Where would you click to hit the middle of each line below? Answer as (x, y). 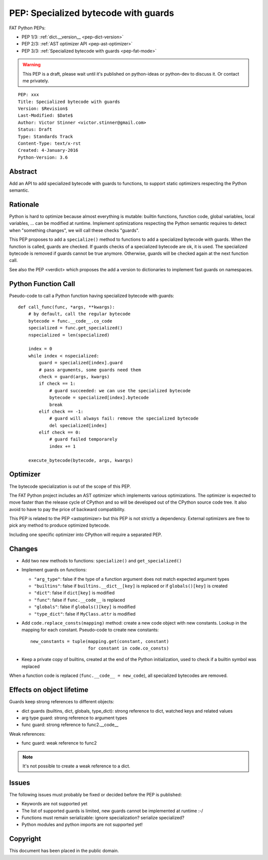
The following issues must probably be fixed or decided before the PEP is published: (96, 794)
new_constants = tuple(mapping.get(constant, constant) (100, 641)
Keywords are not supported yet (55, 804)
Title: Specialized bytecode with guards (69, 102)
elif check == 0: (60, 432)
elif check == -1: (61, 411)
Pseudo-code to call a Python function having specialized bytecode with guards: (92, 296)
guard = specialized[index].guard (81, 363)
